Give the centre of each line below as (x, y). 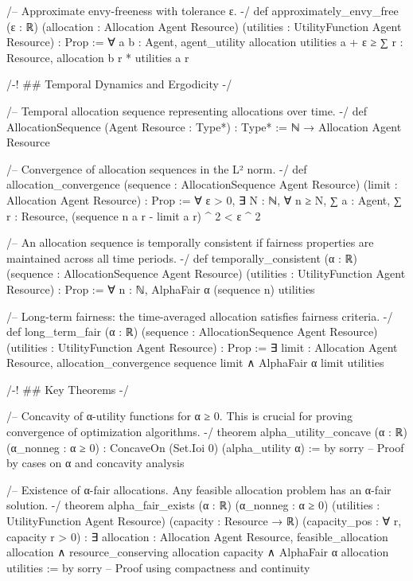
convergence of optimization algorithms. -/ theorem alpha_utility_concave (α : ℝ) (207, 432)
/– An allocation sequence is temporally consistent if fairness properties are (190, 242)
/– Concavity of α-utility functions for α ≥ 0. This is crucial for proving (179, 416)
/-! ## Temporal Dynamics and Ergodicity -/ (119, 84)
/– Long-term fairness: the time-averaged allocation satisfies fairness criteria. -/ (200, 316)
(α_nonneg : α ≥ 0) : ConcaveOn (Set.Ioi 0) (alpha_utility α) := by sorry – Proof (205, 447)
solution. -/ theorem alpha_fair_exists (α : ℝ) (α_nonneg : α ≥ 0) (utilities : (193, 505)
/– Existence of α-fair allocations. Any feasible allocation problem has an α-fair (199, 489)
